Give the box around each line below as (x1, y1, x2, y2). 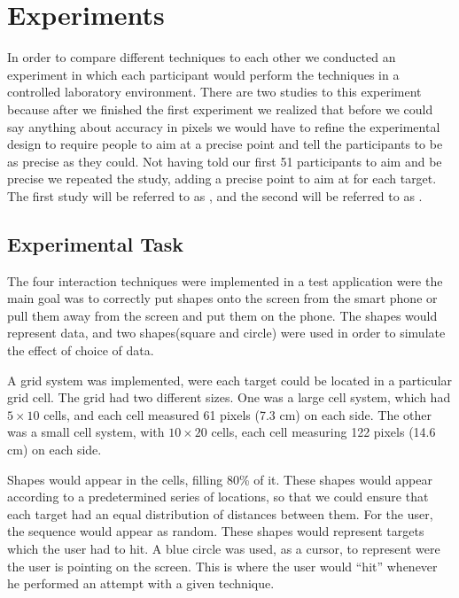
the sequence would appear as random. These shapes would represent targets (7, 522, 424, 540)
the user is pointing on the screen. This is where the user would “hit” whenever (7, 556, 438, 575)
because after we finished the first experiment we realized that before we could (7, 99, 433, 118)
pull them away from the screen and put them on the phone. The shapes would (7, 306, 438, 324)
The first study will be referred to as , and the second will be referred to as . (7, 186, 423, 205)
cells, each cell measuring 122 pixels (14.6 (211, 423, 436, 441)
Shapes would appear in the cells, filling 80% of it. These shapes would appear (7, 470, 432, 488)
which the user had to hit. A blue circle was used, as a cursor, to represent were (7, 539, 440, 557)
